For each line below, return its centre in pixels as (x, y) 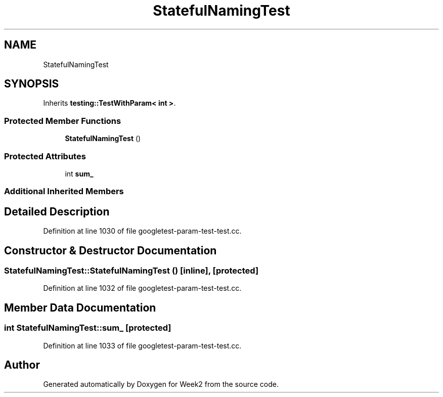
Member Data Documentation (80, 307)
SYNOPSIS (32, 84)
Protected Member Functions (63, 121)
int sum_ (79, 173)
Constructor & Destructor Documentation (110, 250)
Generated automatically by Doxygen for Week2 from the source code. (161, 384)
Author (22, 365)
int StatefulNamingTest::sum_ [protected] (88, 328)
